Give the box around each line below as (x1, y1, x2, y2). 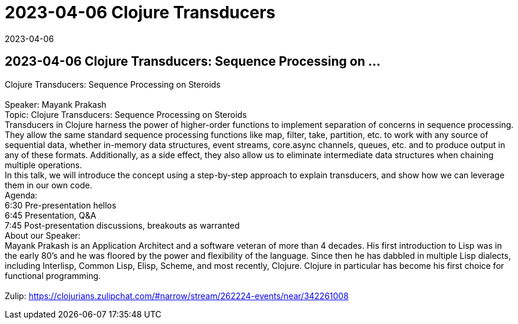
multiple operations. (5, 159, 82, 170)
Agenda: (5, 190, 38, 200)
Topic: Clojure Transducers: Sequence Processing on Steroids (5, 109, 247, 120)
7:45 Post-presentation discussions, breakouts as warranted (5, 220, 240, 230)
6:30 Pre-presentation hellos (5, 200, 117, 210)
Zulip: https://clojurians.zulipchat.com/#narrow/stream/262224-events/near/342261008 (5, 290, 349, 301)
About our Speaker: (5, 230, 81, 240)
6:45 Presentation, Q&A (5, 210, 96, 220)
